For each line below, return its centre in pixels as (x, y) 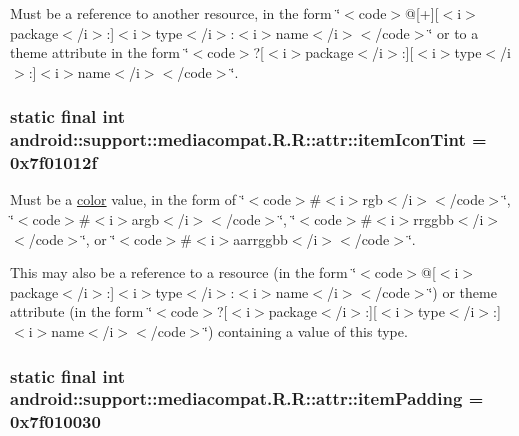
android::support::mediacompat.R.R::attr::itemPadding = (247, 398)
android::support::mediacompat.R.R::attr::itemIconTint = (248, 139)
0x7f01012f (54, 162)
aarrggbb (260, 238)
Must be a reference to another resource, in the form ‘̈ (175, 13)
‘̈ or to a (453, 32)
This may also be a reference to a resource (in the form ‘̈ (183, 272)
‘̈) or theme (462, 291)
